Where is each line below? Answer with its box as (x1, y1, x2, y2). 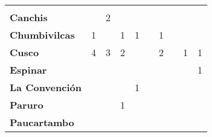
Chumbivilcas (10, 28, 75, 42)
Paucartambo (10, 115, 74, 129)
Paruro (10, 98, 43, 112)
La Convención (10, 80, 82, 94)
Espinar (10, 63, 47, 77)
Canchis (10, 10, 48, 24)
